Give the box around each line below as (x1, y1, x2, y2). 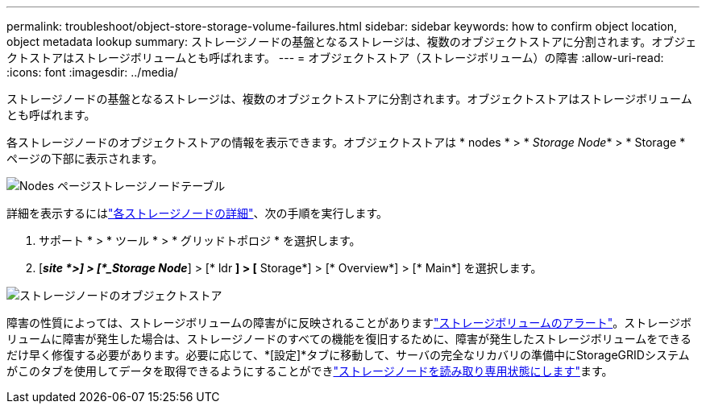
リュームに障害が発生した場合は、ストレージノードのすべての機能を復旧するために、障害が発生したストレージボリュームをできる (6, 332, 692, 346)
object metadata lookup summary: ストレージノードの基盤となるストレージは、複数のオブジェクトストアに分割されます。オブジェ (6, 35, 697, 48)
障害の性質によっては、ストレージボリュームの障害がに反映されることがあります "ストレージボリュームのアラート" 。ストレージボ (6, 316, 691, 329)
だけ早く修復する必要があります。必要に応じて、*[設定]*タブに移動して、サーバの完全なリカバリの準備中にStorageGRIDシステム (6, 348, 690, 362)
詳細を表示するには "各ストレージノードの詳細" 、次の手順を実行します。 (6, 206, 388, 220)
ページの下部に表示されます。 (6, 151, 164, 165)
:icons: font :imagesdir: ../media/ (6, 65, 178, 79)
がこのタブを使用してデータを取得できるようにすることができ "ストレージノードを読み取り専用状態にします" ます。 (6, 364, 613, 378)
